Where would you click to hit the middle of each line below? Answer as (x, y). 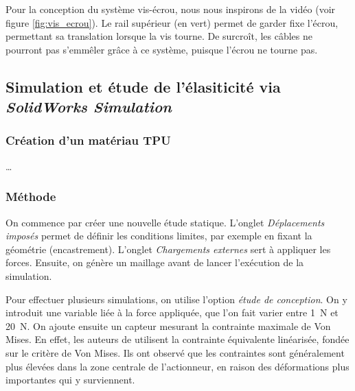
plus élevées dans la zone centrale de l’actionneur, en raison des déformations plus (177, 366)
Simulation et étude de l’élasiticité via (143, 86)
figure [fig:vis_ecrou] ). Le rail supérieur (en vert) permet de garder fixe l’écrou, (172, 22)
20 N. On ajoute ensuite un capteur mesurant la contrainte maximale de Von (168, 325)
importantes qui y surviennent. (70, 380)
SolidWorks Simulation (89, 107)
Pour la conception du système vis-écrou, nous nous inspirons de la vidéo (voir (171, 9)
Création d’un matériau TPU (88, 140)
